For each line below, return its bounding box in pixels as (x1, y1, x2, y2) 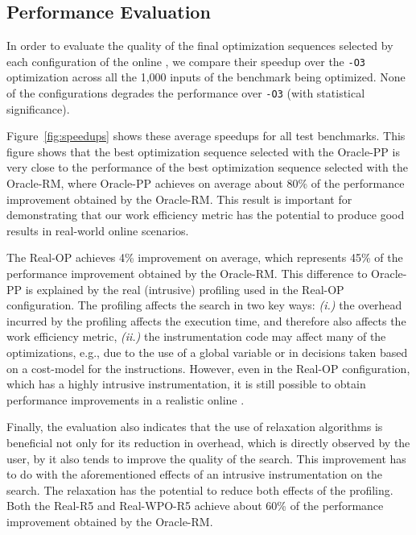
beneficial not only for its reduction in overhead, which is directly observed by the (6, 433, 410, 450)
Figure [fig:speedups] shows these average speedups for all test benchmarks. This (6, 127, 406, 144)
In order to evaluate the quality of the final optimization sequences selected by (6, 37, 393, 54)
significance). (6, 100, 70, 117)
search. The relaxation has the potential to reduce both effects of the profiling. (6, 481, 393, 498)
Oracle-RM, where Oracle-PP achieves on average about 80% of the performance (6, 175, 405, 192)
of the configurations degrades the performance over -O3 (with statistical (6, 85, 365, 102)
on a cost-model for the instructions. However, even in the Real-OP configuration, (6, 359, 410, 376)
